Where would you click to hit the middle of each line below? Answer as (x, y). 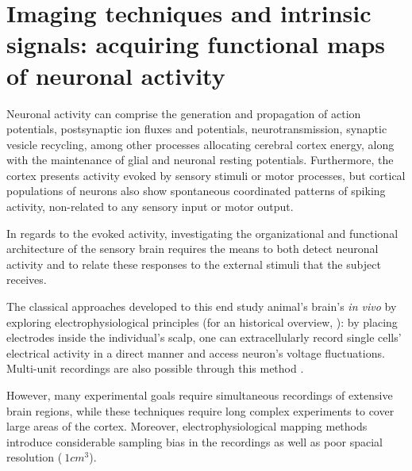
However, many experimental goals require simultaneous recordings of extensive (200, 395)
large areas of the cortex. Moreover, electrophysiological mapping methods (187, 426)
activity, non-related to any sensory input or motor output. (150, 207)
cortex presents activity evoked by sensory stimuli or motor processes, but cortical (206, 175)
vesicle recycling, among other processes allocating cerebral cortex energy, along (200, 144)
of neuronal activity (116, 75)
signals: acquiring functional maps (196, 44)
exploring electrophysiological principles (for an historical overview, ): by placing (202, 322)
